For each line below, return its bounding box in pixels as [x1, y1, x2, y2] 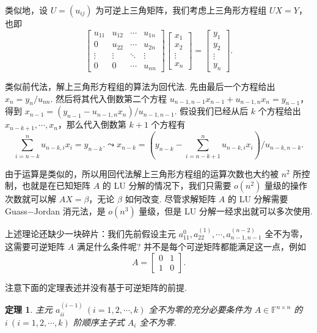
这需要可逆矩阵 [5, 240, 65, 253]
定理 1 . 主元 [5, 303, 53, 316]
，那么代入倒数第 [57, 118, 126, 131]
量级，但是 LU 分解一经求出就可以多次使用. [139, 204, 313, 217]
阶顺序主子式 [73, 315, 125, 328]
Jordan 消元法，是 [34, 204, 106, 217]
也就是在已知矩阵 [21, 179, 90, 192]
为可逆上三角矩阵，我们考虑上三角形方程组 [95, 4, 267, 16]
